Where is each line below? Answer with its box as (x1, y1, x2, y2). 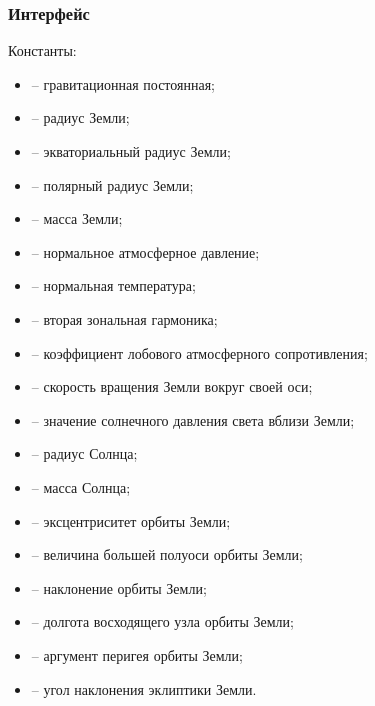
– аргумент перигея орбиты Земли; (31, 644, 243, 665)
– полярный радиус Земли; (31, 174, 194, 195)
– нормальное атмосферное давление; (31, 241, 260, 262)
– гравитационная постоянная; (31, 73, 215, 94)
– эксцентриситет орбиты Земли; (31, 510, 231, 531)
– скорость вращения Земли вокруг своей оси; (31, 376, 313, 397)
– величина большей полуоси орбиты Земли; (31, 544, 303, 565)
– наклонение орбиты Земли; (31, 577, 207, 598)
